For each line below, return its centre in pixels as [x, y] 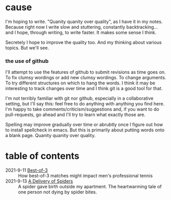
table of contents [42, 156]
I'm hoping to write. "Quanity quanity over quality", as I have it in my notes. [84, 21]
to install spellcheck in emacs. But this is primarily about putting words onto [85, 130]
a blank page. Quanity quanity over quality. [50, 136]
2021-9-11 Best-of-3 [27, 170]
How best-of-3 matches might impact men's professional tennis [85, 176]
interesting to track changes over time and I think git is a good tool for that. [84, 88]
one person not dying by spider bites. [58, 192]
